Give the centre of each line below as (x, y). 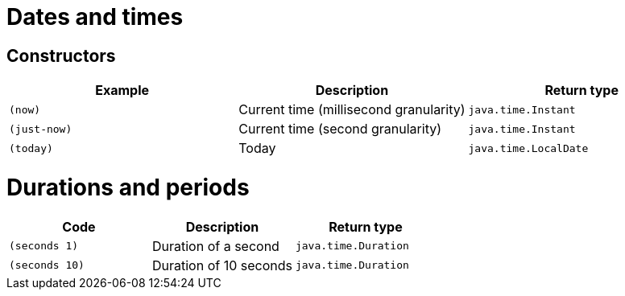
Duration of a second (215, 246)
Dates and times (95, 17)
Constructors (61, 55)
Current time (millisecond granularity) (352, 110)
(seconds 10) (47, 265)
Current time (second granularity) (340, 129)
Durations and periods (128, 187)
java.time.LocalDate (528, 148)
